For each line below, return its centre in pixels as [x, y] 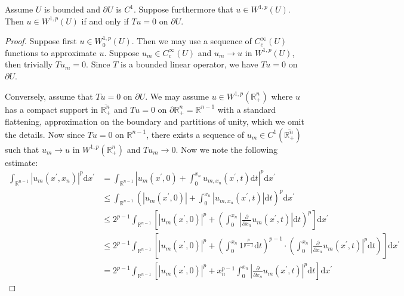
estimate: [21, 162]
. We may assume [177, 96]
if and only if [105, 21]
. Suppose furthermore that [184, 9]
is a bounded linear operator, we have [189, 64]
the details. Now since [45, 134]
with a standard [247, 109]
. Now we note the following [227, 149]
